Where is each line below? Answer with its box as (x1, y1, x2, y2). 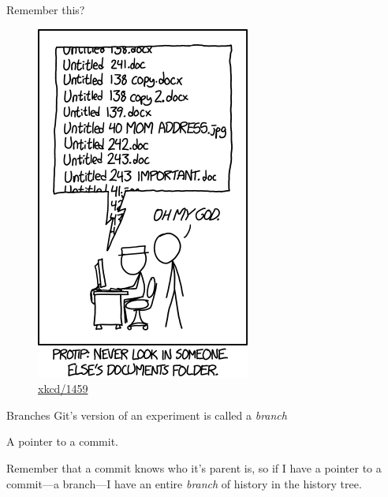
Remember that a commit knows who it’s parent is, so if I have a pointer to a (6, 459, 382, 476)
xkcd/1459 (38, 380, 88, 397)
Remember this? (6, 2, 85, 17)
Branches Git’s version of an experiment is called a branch (6, 406, 287, 423)
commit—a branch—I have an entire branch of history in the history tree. (6, 475, 362, 491)
